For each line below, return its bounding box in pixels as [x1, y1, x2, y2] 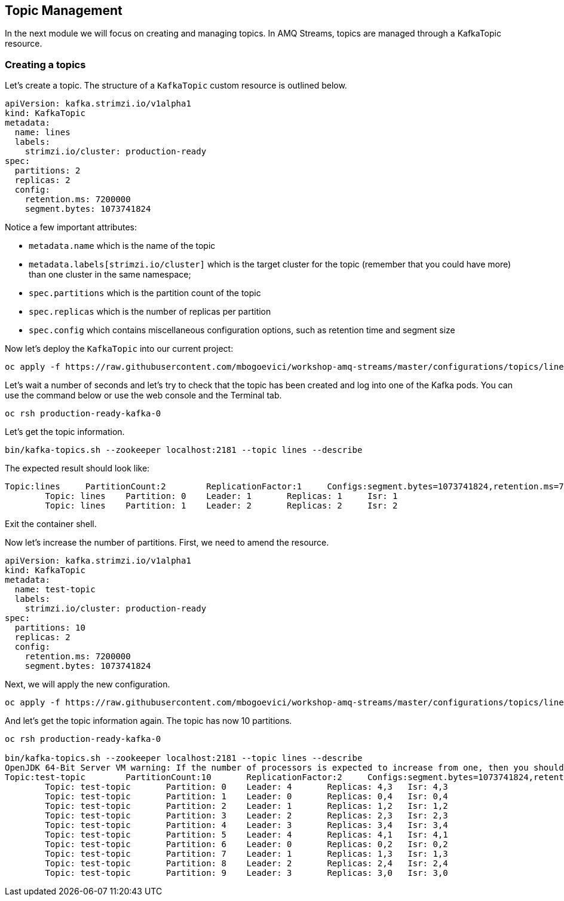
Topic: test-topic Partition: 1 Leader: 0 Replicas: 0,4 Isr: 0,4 [45, 792, 448, 802]
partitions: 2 [14, 166, 81, 176]
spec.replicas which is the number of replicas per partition [29, 306, 271, 317]
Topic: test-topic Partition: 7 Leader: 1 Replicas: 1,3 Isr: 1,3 [45, 849, 448, 859]
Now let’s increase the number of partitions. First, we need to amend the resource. [5, 537, 329, 548]
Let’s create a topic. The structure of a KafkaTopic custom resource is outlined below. [5, 80, 347, 91]
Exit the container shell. [5, 519, 97, 529]
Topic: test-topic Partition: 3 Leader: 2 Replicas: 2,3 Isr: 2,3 [45, 811, 448, 821]
